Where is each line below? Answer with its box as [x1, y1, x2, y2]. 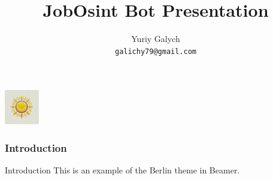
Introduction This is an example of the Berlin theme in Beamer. [5, 163, 240, 176]
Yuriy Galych [131, 32, 180, 45]
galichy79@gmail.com [114, 47, 197, 56]
